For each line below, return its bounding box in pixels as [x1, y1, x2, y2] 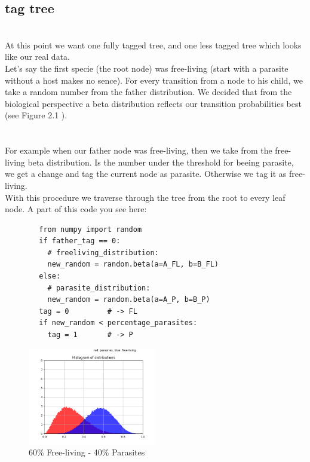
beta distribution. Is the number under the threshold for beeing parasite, [27, 155, 294, 168]
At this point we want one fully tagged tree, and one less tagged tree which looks [5, 38, 302, 51]
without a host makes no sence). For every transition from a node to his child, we [5, 74, 303, 86]
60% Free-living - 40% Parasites [29, 446, 145, 458]
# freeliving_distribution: [47, 248, 159, 257]
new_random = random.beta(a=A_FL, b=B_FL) [47, 260, 219, 269]
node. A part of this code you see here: [5, 203, 147, 215]
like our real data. [5, 50, 70, 63]
